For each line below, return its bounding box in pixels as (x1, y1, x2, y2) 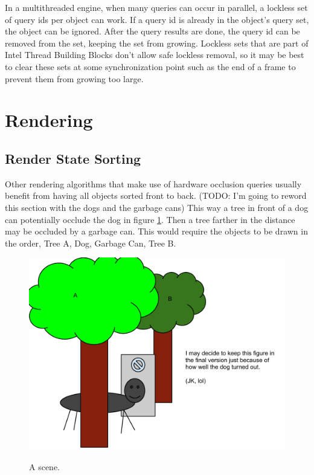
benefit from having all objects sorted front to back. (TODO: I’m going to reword (5, 189, 307, 202)
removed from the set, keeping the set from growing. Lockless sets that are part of (5, 36, 309, 49)
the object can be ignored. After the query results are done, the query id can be (5, 25, 300, 37)
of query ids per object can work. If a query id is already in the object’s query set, (5, 13, 309, 25)
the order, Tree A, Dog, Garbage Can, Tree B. (5, 236, 176, 249)
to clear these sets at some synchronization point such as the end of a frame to (5, 60, 296, 73)
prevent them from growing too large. (5, 72, 144, 85)
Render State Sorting (5, 149, 141, 167)
